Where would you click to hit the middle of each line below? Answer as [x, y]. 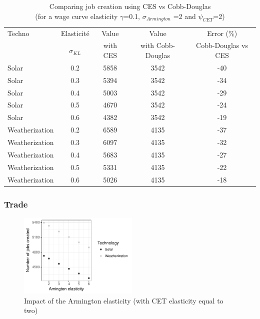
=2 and [184, 16]
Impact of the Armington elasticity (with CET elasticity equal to [124, 300]
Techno [18, 33]
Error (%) [222, 33]
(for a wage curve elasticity [76, 16]
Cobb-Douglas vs [222, 45]
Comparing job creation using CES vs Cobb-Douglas [130, 6]
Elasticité [75, 33]
